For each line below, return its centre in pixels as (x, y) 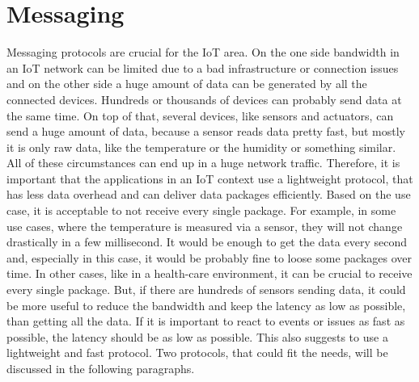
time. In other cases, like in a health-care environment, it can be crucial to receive (209, 273)
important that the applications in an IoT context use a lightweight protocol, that (210, 178)
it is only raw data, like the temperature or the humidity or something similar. (201, 147)
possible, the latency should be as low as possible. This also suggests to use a (197, 336)
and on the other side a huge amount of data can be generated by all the (187, 84)
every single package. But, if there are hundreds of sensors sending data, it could (206, 290)
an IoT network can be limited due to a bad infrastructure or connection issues (203, 67)
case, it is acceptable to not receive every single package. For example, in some (201, 210)
